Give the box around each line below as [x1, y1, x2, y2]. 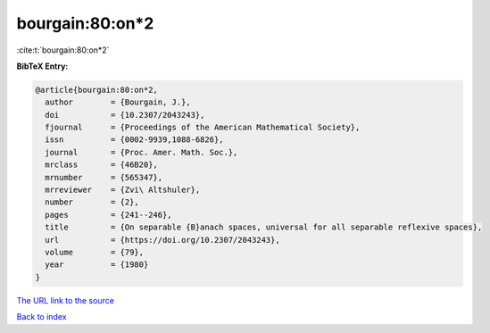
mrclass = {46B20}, [45, 160, 158, 170]
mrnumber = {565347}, [45, 172, 163, 182]
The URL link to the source [16, 295, 115, 305]
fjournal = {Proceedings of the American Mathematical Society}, [45, 122, 361, 133]
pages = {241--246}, [45, 210, 173, 220]
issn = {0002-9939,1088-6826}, [45, 135, 224, 145]
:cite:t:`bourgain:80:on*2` [16, 45, 110, 55]
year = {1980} [45, 260, 149, 270]
